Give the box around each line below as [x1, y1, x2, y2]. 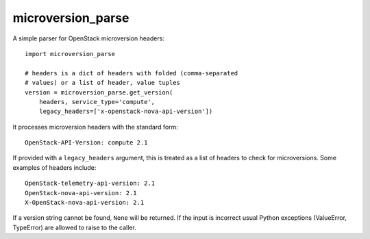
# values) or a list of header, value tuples [25, 79, 181, 87]
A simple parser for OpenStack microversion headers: [12, 34, 164, 42]
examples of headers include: [12, 163, 97, 171]
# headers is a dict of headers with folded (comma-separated [25, 69, 238, 77]
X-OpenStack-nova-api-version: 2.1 [25, 199, 145, 207]
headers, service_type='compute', [38, 98, 156, 105]
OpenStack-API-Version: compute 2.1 [25, 139, 148, 147]
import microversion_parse [25, 50, 116, 58]
